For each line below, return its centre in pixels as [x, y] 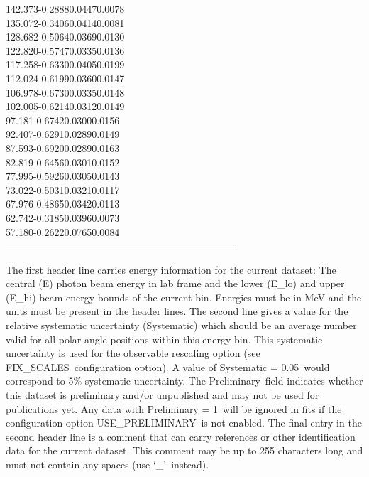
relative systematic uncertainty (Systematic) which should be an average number [181, 325]
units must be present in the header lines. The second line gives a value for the [177, 311]
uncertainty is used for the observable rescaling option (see [133, 353]
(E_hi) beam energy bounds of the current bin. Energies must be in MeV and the [184, 297]
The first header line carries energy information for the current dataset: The [171, 269]
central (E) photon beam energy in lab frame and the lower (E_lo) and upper [175, 283]
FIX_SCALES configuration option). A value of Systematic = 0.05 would [168, 366]
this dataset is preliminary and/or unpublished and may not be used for [163, 395]
